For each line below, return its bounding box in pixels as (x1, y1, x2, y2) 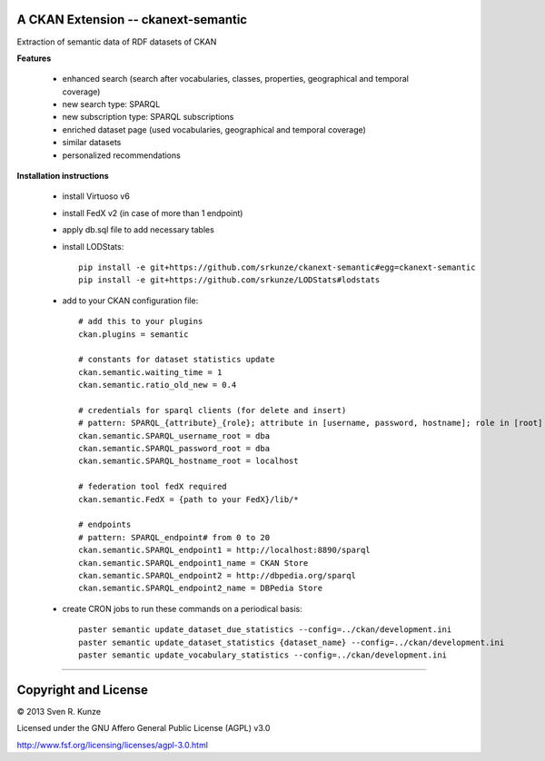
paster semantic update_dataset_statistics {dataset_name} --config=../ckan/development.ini (78, 637, 505, 647)
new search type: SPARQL (62, 99, 161, 110)
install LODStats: (62, 241, 124, 252)
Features (16, 53, 52, 64)
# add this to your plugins (78, 316, 203, 327)
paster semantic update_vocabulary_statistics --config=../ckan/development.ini (78, 649, 448, 660)
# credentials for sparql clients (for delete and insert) (78, 405, 347, 415)
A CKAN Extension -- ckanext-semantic (16, 12, 248, 27)
